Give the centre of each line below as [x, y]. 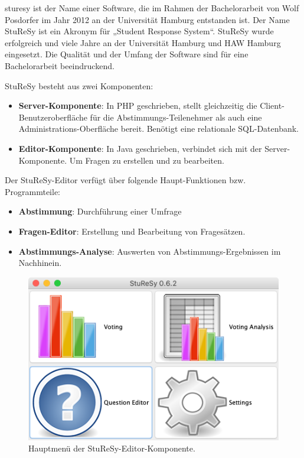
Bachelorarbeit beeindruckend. [60, 65]
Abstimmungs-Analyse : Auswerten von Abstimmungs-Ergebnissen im [150, 251]
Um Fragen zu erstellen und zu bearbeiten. [147, 160]
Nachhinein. [40, 263]
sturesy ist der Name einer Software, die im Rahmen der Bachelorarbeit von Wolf [152, 8]
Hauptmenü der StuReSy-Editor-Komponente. [112, 448]
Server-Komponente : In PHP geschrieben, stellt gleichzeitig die [138, 105]
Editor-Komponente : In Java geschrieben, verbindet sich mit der [140, 148]
